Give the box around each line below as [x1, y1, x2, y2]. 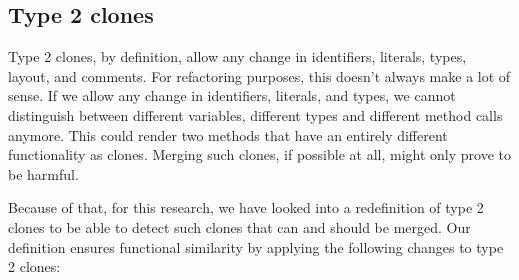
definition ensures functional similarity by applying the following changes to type [8, 236, 504, 257]
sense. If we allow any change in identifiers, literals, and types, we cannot [8, 85, 456, 106]
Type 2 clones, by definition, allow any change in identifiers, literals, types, [8, 46, 467, 67]
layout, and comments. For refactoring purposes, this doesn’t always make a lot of [8, 65, 511, 86]
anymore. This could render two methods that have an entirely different [8, 124, 448, 145]
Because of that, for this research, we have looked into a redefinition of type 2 [8, 197, 484, 218]
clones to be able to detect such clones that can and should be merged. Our [8, 216, 471, 237]
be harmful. [8, 163, 79, 184]
